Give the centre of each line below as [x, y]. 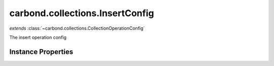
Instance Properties [41, 52]
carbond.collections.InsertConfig [82, 13]
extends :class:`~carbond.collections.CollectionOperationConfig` [77, 28]
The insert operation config [38, 37]
